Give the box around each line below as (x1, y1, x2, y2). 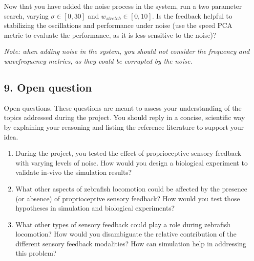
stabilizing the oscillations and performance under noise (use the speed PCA (4, 20, 233, 30)
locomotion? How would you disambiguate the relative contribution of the (15, 229, 236, 239)
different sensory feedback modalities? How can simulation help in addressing (15, 238, 247, 248)
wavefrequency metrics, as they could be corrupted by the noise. (4, 55, 192, 66)
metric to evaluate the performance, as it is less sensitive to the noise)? (4, 29, 216, 40)
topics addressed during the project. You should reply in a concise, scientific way (4, 112, 245, 122)
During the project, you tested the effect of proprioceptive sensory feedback (15, 148, 241, 158)
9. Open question (4, 79, 92, 95)
